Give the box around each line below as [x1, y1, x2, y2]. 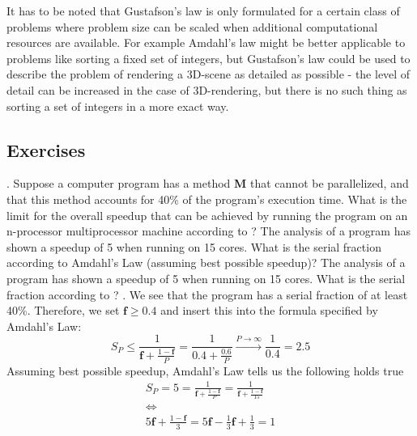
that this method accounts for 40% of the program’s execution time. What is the [6, 190, 407, 207]
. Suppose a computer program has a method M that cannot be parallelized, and [6, 175, 409, 192]
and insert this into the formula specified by [160, 302, 378, 319]
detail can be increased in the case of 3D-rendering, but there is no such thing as [6, 81, 407, 98]
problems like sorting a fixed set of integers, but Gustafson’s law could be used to [6, 49, 411, 66]
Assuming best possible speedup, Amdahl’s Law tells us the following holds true [6, 362, 404, 379]
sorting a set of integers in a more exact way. [6, 97, 229, 114]
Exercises [6, 137, 86, 162]
